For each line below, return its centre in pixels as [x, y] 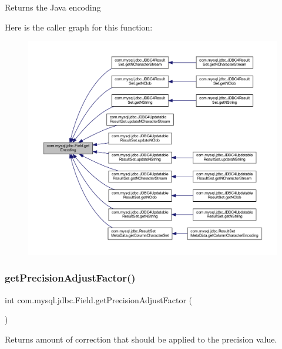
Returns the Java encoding [53, 7]
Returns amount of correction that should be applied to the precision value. [141, 339]
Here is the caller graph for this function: [79, 27]
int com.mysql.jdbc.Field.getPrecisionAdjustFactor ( [99, 299]
